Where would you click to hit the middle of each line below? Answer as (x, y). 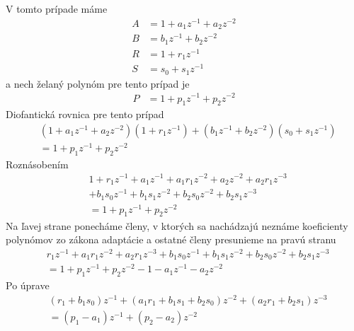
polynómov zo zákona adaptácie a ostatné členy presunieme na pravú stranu (171, 239)
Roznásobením (37, 164)
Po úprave (28, 285)
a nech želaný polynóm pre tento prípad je (98, 83)
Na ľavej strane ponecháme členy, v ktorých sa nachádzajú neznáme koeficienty (177, 225)
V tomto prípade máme (57, 8)
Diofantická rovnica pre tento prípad (85, 114)
